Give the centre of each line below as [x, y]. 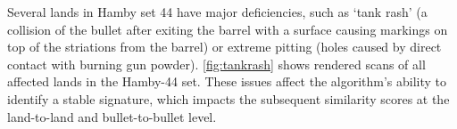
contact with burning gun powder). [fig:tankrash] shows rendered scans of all [216, 64]
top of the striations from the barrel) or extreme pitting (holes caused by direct [224, 47]
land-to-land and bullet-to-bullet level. [112, 116]
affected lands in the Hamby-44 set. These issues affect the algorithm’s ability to [227, 81]
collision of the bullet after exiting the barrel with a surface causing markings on [228, 29]
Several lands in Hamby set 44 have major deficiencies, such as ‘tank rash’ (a [217, 12]
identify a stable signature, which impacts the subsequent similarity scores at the [228, 98]
